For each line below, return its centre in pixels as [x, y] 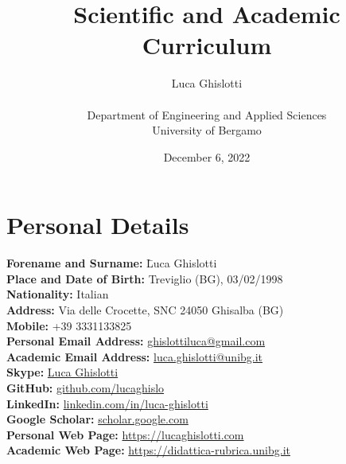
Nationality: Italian [58, 294]
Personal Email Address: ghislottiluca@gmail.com [136, 341]
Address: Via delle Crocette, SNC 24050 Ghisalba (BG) [145, 310]
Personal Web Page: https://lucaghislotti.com [125, 434]
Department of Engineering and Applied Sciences [207, 114]
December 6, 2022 [207, 156]
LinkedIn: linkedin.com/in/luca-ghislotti [107, 403]
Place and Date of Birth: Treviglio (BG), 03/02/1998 [145, 278]
